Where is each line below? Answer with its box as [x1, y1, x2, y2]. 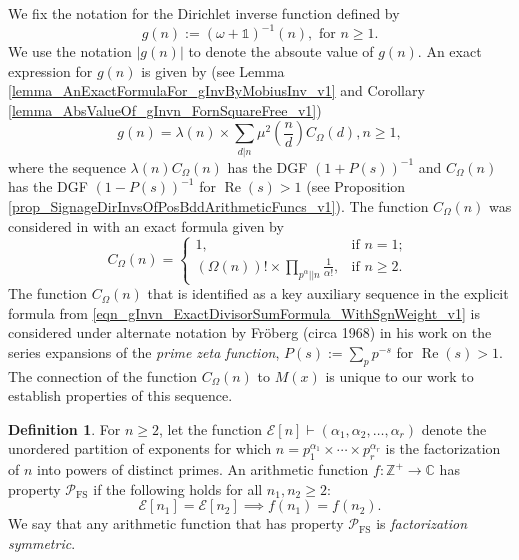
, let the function [158, 418, 263, 439]
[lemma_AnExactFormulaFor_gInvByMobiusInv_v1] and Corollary [8, 80, 425, 101]
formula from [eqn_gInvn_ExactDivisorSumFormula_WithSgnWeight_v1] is [8, 302, 480, 323]
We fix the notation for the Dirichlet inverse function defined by [8, 3, 400, 23]
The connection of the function [8, 365, 198, 386]
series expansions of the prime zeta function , [8, 341, 280, 362]
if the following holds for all [93, 478, 263, 499]
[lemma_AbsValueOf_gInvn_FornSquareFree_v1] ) [8, 99, 322, 120]
